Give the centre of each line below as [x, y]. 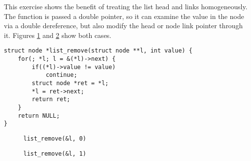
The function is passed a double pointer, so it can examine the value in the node [124, 16]
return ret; [51, 99]
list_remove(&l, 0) [55, 138]
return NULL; [39, 116]
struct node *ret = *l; [70, 83]
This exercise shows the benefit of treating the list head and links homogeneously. [126, 6]
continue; [61, 75]
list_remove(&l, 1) [55, 153]
